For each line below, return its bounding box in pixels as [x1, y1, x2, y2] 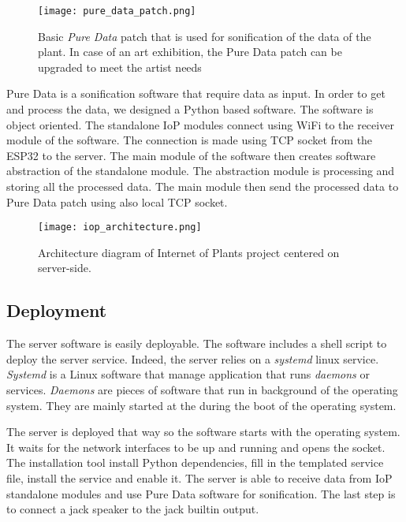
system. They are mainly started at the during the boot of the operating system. [6, 397, 397, 413]
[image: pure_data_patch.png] [38, 6, 196, 17]
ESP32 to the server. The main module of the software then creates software [6, 147, 376, 163]
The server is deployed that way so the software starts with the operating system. [6, 423, 400, 440]
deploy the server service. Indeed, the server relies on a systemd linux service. [6, 350, 379, 367]
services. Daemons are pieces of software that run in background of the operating [6, 382, 398, 398]
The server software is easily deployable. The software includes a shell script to [6, 335, 387, 352]
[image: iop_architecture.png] [38, 222, 202, 233]
